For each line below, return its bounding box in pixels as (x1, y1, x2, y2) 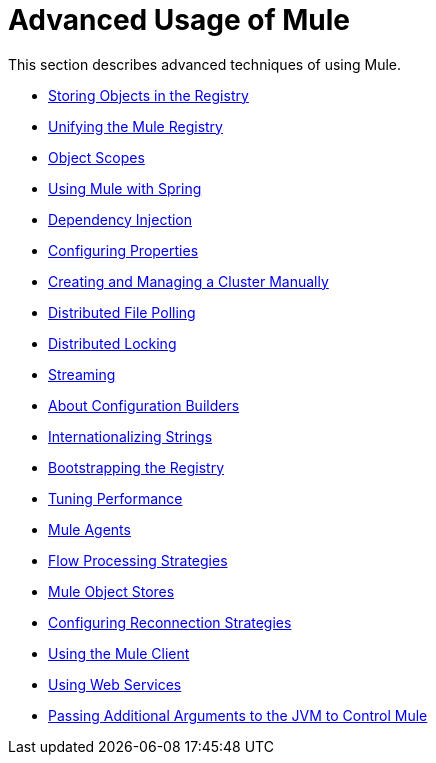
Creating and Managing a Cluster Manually (48, 272, 329, 290)
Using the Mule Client (48, 644, 190, 662)
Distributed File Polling (48, 303, 196, 321)
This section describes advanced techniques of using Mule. (8, 55, 402, 73)
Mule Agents (48, 520, 131, 538)
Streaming (48, 365, 116, 383)
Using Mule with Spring (48, 179, 202, 197)
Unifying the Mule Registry (48, 117, 223, 135)
